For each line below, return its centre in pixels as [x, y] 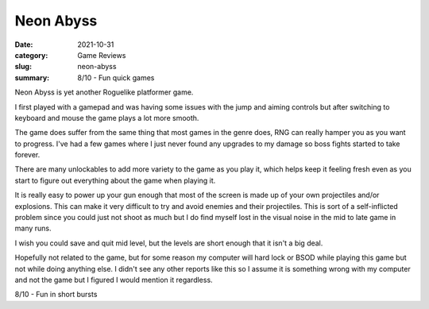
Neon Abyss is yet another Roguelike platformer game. [104, 92]
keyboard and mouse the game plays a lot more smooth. [107, 118]
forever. [27, 155]
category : [31, 55]
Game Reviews [102, 55]
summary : [32, 77]
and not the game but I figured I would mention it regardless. [114, 280]
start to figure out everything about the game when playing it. [115, 180]
